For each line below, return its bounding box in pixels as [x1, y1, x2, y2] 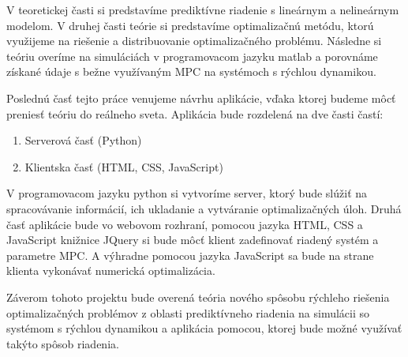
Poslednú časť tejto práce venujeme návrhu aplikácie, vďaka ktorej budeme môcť [6, 89, 396, 106]
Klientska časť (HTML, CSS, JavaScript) [24, 158, 223, 175]
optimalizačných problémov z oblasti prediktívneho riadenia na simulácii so [6, 304, 370, 321]
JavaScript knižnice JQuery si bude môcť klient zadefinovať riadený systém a [6, 231, 379, 248]
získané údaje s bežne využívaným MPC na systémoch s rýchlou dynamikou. [6, 63, 376, 80]
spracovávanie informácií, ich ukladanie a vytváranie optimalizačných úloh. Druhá [6, 200, 402, 216]
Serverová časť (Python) [24, 132, 142, 148]
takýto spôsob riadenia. [6, 335, 119, 351]
